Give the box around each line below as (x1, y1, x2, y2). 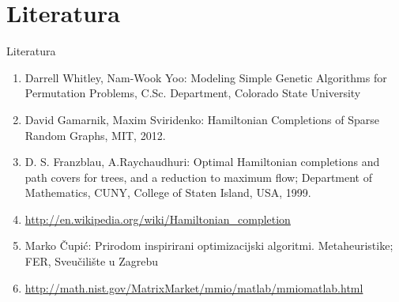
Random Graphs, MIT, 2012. (24, 126, 166, 143)
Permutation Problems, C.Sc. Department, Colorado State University (24, 85, 361, 101)
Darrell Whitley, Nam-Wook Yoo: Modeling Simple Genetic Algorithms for (24, 69, 387, 85)
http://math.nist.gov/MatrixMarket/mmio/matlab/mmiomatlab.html (24, 279, 363, 296)
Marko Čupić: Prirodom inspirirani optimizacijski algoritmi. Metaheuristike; (24, 237, 393, 254)
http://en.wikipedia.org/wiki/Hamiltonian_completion (24, 210, 291, 227)
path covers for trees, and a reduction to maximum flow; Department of (24, 168, 372, 185)
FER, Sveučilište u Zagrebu (24, 253, 159, 270)
